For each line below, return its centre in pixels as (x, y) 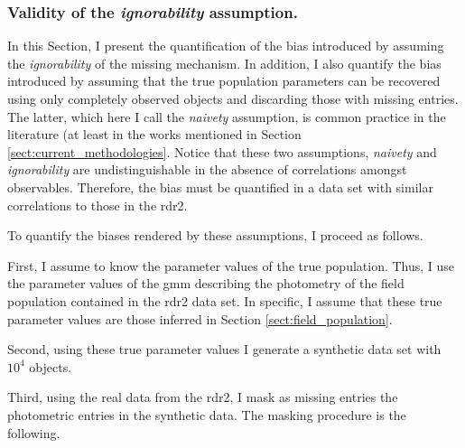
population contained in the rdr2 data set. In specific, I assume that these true (225, 300)
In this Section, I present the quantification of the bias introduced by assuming (226, 46)
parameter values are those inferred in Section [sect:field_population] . (200, 318)
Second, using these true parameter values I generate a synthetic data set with (224, 349)
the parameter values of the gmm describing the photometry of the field (206, 283)
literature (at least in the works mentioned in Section (154, 134)
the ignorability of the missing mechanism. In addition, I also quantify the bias (224, 63)
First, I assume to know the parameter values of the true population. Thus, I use (231, 265)
